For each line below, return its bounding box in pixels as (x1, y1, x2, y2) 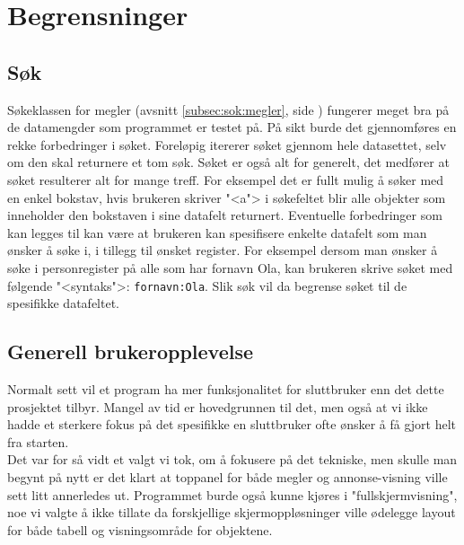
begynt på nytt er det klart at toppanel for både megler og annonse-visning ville (7, 467, 448, 486)
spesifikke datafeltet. (7, 294, 119, 312)
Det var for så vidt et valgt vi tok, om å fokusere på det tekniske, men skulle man (7, 450, 458, 469)
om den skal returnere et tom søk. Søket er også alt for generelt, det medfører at (7, 153, 450, 171)
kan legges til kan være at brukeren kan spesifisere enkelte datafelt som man (7, 223, 427, 242)
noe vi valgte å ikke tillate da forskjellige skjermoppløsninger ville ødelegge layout (7, 503, 456, 522)
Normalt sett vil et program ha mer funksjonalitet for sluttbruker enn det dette (7, 379, 444, 398)
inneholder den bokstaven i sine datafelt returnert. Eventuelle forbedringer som (7, 206, 442, 224)
